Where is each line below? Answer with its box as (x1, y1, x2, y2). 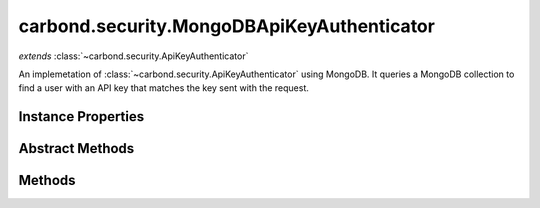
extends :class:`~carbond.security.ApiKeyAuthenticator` (18, 50, 249, 62)
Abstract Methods (18, 140, 135, 157)
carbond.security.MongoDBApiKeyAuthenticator (18, 15, 435, 37)
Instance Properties (18, 108, 145, 125)
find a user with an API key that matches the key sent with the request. (18, 82, 310, 94)
